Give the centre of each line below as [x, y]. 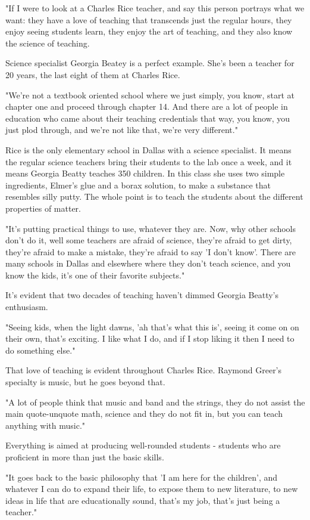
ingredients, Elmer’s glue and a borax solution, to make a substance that [138, 185]
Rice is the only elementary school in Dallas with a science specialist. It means [148, 149]
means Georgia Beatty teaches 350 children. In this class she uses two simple [145, 173]
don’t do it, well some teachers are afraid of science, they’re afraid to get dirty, [149, 240]
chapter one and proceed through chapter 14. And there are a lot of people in [147, 106]
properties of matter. [43, 208]
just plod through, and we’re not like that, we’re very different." [122, 130]
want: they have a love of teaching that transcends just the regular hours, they [149, 19]
